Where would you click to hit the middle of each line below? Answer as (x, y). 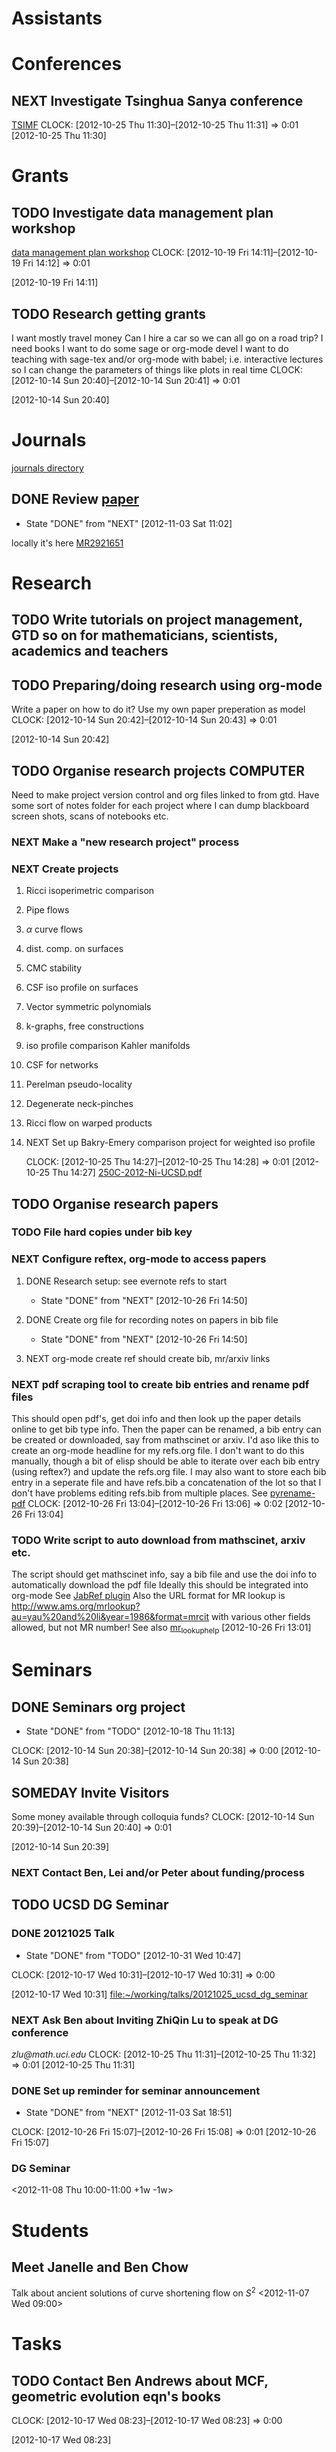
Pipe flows (47, 910)
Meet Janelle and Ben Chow (100, 2267)
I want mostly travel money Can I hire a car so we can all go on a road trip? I (167, 338)
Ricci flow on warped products (89, 1123)
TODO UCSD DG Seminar (90, 1905)
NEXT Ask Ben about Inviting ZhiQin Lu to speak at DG (145, 2020)
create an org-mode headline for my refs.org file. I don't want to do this (158, 1451)
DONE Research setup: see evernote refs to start (126, 1281)
